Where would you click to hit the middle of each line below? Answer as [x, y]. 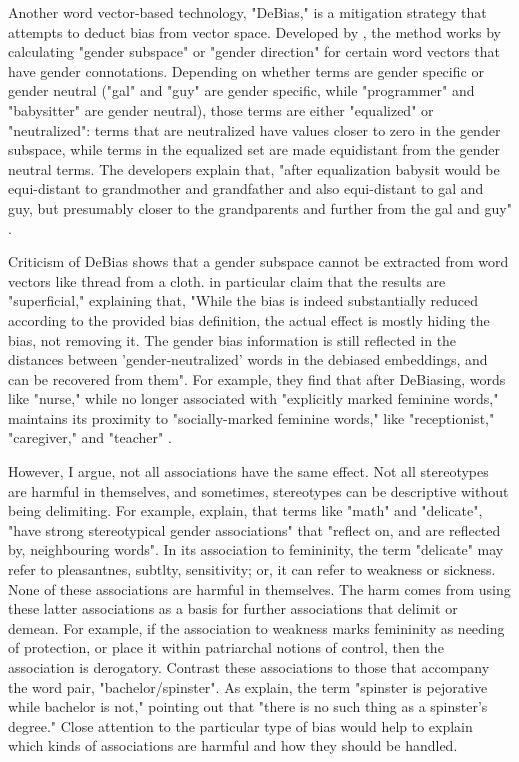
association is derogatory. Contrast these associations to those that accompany [249, 667]
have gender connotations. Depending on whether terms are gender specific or [246, 70]
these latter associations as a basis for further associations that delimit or [233, 608]
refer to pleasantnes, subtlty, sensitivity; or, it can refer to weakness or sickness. [252, 569]
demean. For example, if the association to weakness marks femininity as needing [256, 627]
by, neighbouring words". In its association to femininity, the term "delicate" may [256, 549]
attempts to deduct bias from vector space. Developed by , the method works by [254, 31]
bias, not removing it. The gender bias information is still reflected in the [232, 339]
